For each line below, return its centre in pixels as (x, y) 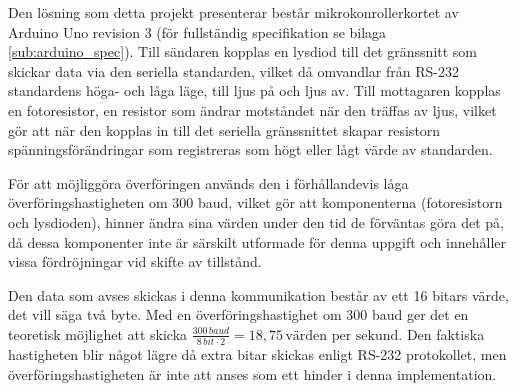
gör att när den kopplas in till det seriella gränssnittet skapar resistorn (224, 129)
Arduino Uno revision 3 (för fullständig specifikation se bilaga (197, 31)
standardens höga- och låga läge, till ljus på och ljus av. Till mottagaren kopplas (254, 90)
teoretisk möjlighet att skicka (98, 333)
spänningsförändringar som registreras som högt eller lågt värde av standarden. (250, 149)
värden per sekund (342, 335)
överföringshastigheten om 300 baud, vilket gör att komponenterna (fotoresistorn (255, 202)
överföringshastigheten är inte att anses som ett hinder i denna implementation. (252, 373)
